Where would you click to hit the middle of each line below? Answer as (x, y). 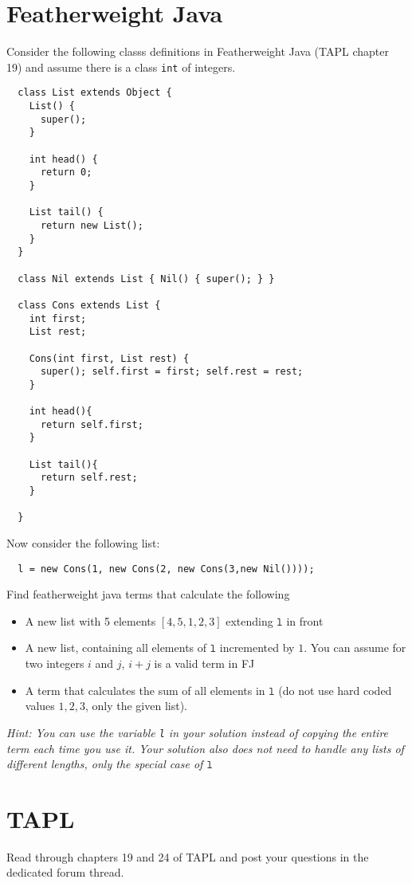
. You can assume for (355, 648)
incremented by (257, 648)
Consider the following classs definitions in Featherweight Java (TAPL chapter (198, 51)
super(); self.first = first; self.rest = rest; (172, 372)
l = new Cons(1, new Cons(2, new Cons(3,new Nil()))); (166, 569)
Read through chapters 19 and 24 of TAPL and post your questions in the (188, 856)
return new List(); (92, 225)
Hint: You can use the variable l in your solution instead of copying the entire (198, 732)
